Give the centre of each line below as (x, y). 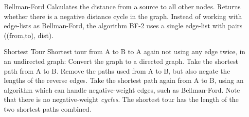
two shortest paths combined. (48, 108)
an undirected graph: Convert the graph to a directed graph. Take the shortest (121, 61)
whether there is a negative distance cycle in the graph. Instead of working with (123, 16)
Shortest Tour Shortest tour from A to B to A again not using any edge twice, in (125, 51)
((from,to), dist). (29, 35)
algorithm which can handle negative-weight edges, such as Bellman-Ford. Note (122, 89)
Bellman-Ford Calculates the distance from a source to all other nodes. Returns (122, 6)
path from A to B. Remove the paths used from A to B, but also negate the (117, 70)
